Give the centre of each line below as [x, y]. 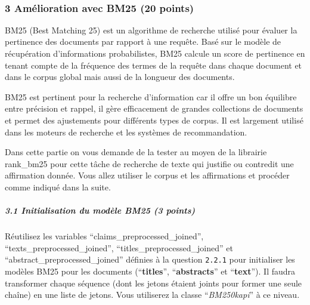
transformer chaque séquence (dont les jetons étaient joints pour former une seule [154, 283]
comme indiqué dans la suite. [58, 187]
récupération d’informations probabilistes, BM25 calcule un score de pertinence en [155, 53]
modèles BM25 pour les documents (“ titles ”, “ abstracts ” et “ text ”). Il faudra [150, 271]
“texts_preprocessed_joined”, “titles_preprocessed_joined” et [119, 247]
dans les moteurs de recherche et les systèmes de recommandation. [126, 132]
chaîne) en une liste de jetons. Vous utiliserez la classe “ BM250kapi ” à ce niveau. [152, 295]
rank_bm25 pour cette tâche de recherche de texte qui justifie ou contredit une [149, 163]
